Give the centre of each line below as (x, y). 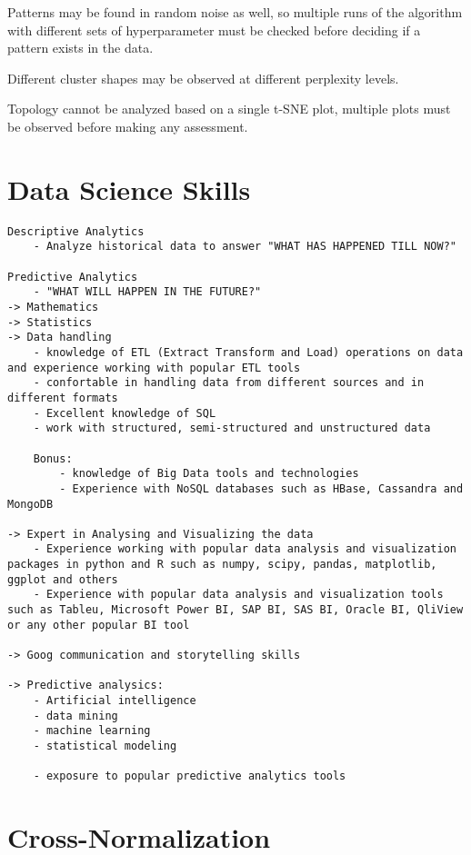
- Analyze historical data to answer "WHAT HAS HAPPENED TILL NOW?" (245, 247)
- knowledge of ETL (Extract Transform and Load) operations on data (248, 352)
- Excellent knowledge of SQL (125, 413)
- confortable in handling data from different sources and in (229, 383)
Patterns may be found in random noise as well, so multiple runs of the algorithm (235, 12)
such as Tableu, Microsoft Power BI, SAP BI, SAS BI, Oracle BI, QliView (235, 610)
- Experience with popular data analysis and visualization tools (238, 595)
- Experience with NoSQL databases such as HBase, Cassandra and (261, 488)
